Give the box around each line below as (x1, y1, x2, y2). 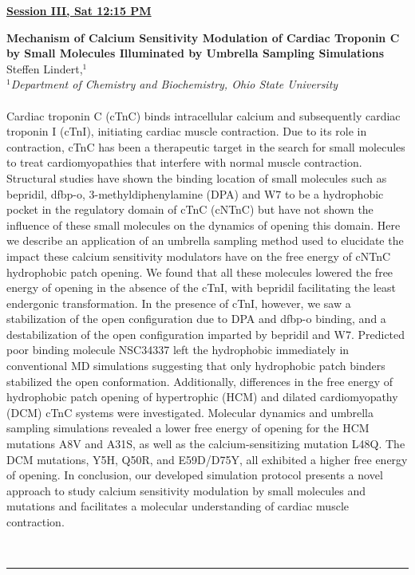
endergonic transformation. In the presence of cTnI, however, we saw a (6, 294, 351, 311)
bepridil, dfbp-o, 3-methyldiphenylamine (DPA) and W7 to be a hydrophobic (6, 185, 384, 202)
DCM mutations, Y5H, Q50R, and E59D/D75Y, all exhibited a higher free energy (6, 451, 408, 467)
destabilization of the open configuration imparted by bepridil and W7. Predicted (6, 325, 405, 342)
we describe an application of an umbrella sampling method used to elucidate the (6, 232, 404, 249)
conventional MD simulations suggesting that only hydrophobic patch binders (6, 357, 385, 374)
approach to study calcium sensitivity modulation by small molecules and (6, 482, 366, 498)
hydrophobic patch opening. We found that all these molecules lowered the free (6, 263, 393, 280)
